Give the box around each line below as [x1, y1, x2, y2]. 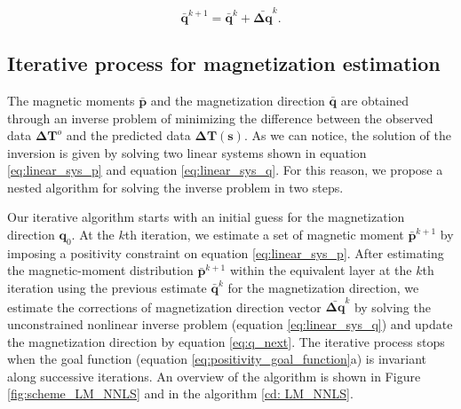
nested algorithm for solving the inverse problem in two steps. [7, 177, 344, 196]
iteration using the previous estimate [7, 279, 207, 297]
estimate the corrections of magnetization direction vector [7, 297, 322, 316]
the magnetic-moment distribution [7, 261, 194, 279]
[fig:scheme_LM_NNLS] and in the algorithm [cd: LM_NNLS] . [7, 384, 354, 403]
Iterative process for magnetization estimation [7, 50, 441, 77]
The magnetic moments [7, 90, 135, 109]
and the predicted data [66, 126, 191, 145]
